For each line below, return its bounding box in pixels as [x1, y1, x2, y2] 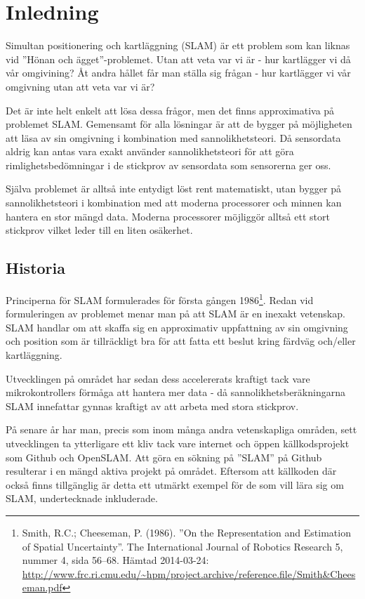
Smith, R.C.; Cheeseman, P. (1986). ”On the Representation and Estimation [22, 525, 351, 540]
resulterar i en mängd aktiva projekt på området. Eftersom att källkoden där [6, 463, 337, 478]
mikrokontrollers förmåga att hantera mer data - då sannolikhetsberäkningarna [6, 385, 345, 400]
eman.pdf [22, 580, 62, 595]
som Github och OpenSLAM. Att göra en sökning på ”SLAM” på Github [6, 449, 322, 464]
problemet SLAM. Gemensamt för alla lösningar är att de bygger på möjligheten [6, 117, 352, 131]
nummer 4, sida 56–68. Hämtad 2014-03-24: [22, 553, 209, 567]
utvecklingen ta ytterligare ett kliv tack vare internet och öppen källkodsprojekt [6, 436, 350, 451]
